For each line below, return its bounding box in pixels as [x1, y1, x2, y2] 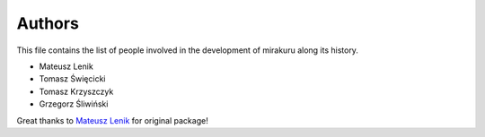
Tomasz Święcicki [39, 73, 106, 84]
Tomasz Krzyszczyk [39, 86, 114, 97]
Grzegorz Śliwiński [39, 98, 109, 109]
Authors [16, 13, 80, 33]
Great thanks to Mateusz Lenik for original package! [16, 115, 208, 125]
